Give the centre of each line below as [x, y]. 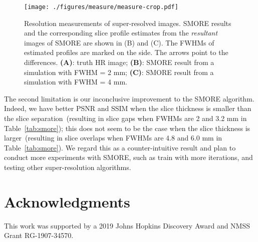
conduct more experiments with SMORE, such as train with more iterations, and [128, 157]
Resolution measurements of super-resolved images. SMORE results [128, 23]
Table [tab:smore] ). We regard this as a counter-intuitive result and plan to [120, 147]
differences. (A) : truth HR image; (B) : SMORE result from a [119, 62]
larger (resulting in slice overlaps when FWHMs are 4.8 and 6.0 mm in [113, 138]
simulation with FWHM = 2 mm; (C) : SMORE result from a [119, 72]
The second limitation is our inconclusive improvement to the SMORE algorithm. [129, 98]
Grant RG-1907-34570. [39, 235]
